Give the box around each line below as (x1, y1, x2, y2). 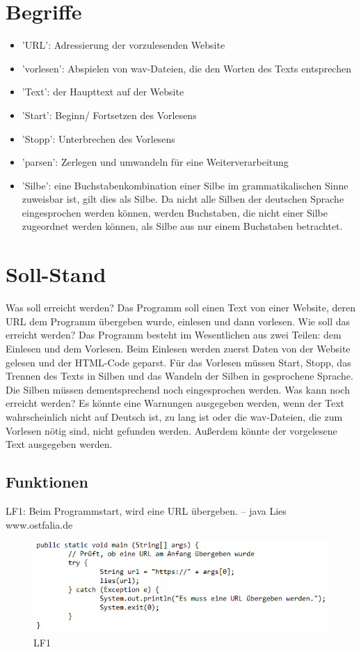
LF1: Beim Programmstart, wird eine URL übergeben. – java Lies (6, 503, 287, 518)
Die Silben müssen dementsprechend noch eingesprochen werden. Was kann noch (6, 382, 350, 396)
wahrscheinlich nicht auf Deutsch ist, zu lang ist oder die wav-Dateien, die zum (6, 409, 343, 424)
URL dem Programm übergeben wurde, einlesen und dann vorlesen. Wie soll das (6, 313, 350, 328)
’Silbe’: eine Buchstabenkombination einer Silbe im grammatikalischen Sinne (22, 178, 348, 192)
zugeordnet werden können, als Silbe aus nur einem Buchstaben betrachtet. (22, 219, 343, 233)
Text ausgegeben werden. (6, 437, 113, 451)
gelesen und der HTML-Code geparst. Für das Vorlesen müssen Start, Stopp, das (6, 355, 351, 369)
